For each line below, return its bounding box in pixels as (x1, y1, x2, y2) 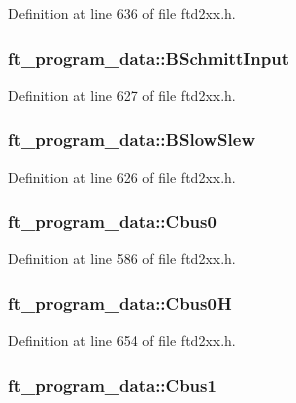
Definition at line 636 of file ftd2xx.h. (8, 3, 236, 23)
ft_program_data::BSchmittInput (8, 45, 290, 70)
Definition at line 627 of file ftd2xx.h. (8, 84, 236, 105)
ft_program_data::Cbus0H (8, 290, 232, 315)
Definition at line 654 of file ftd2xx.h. (8, 330, 236, 351)
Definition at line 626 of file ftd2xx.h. (8, 166, 236, 187)
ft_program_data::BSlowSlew (8, 127, 255, 152)
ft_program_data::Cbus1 (8, 372, 217, 397)
